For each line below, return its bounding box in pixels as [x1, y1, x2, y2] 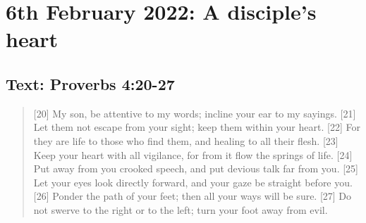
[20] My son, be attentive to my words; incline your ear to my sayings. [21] [33, 106, 356, 120]
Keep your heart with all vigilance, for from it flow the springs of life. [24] [33, 147, 353, 162]
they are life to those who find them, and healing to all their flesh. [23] [33, 133, 338, 148]
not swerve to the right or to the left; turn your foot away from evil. [33, 202, 328, 217]
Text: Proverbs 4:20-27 [6, 72, 175, 94]
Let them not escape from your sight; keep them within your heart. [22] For [33, 120, 360, 134]
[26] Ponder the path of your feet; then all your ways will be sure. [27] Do [33, 189, 352, 203]
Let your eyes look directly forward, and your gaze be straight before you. [33, 174, 353, 189]
